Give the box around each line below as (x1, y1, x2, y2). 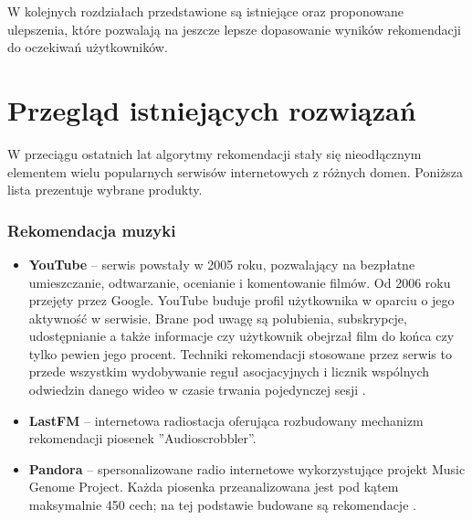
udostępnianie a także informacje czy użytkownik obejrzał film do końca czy (28, 326, 455, 345)
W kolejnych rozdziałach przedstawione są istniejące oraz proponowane (7, 2, 404, 20)
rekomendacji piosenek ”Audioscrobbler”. (28, 429, 257, 448)
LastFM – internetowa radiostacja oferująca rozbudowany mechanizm (28, 410, 424, 430)
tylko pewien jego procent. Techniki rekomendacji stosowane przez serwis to (28, 344, 452, 363)
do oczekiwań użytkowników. (7, 37, 168, 57)
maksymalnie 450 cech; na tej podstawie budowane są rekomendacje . (28, 495, 416, 515)
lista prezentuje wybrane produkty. (7, 180, 203, 199)
